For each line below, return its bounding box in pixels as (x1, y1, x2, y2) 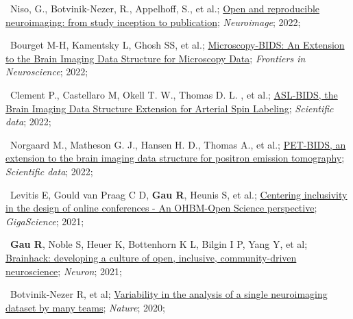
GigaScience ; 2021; (5, 214, 84, 228)
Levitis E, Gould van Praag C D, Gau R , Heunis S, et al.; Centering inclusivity (10, 187, 348, 201)
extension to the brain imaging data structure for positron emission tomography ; (5, 151, 345, 165)
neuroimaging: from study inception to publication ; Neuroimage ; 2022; (5, 14, 301, 29)
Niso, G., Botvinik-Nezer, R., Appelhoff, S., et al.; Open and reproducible (10, 1, 320, 15)
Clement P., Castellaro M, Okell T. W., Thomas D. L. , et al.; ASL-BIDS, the (10, 87, 338, 101)
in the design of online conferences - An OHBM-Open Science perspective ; (5, 201, 317, 215)
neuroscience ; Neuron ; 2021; (5, 264, 122, 278)
